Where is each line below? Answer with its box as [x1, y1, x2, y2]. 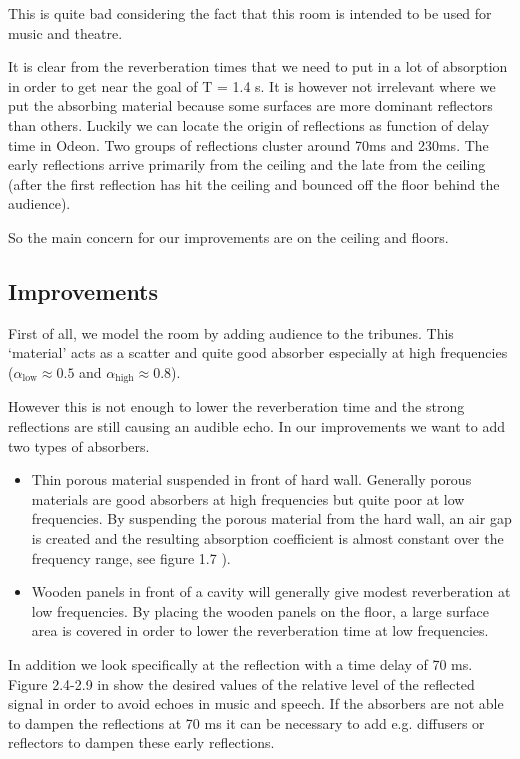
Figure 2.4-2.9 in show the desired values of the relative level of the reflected [8, 673, 475, 694]
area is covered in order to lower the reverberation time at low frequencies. [31, 620, 489, 641]
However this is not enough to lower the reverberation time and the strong [8, 396, 465, 417]
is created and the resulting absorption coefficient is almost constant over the [31, 527, 504, 548]
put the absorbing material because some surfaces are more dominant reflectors [8, 95, 493, 116]
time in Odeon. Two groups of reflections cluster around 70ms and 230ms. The [8, 134, 489, 155]
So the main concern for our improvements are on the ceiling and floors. [8, 226, 449, 247]
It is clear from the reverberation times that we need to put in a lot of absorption [8, 56, 508, 77]
